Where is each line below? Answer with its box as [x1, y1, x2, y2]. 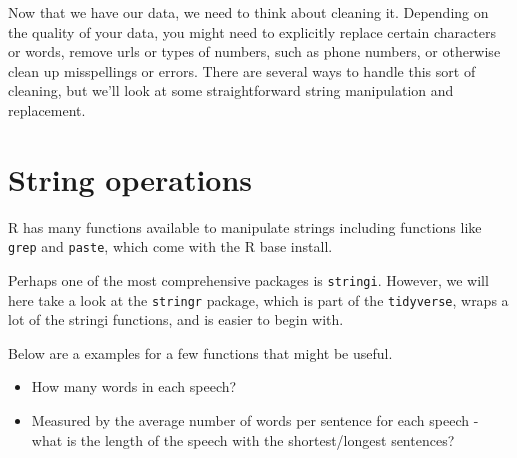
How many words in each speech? [31, 376, 237, 397]
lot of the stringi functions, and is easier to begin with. [8, 309, 344, 330]
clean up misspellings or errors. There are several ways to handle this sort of [8, 60, 476, 81]
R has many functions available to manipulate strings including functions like [8, 216, 482, 237]
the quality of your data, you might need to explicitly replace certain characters [8, 21, 496, 42]
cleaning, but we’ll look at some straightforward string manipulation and [8, 80, 454, 101]
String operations [8, 158, 253, 199]
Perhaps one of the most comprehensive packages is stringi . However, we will [8, 269, 489, 290]
